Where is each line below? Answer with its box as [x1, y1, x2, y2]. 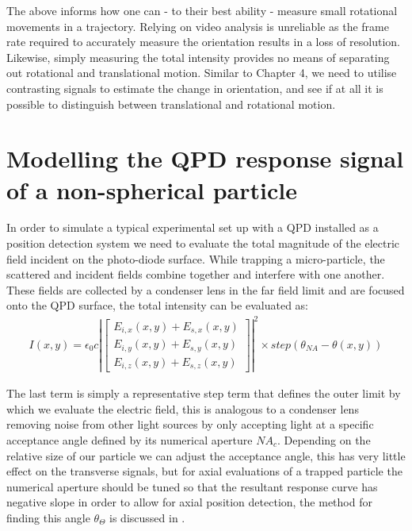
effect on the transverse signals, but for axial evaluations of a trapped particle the [6, 463, 402, 479]
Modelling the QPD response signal [6, 142, 404, 175]
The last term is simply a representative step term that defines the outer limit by [6, 385, 401, 402]
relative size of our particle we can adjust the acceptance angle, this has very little [6, 447, 406, 464]
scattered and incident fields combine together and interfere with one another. [6, 266, 385, 283]
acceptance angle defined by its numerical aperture [6, 431, 253, 448]
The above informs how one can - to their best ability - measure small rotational [6, 2, 398, 18]
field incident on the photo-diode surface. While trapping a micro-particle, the [6, 250, 385, 267]
